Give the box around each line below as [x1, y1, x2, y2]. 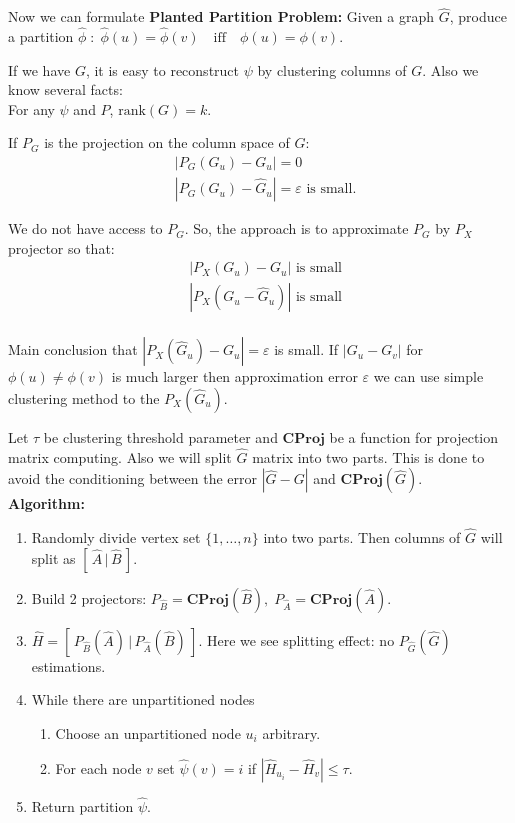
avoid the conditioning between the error [8, 468, 258, 489]
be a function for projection [329, 426, 499, 447]
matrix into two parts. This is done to [252, 446, 485, 467]
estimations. [31, 655, 106, 676]
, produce [449, 6, 507, 27]
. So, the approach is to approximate [184, 218, 409, 239]
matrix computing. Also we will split [8, 446, 232, 467]
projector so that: [8, 237, 115, 258]
